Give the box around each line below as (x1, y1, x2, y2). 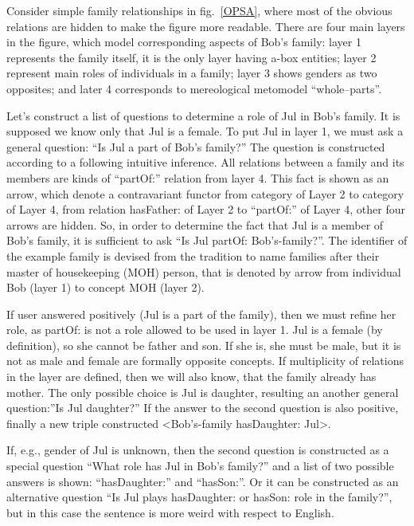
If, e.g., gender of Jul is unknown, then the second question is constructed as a (6, 442, 389, 458)
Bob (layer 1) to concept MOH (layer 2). (6, 279, 205, 296)
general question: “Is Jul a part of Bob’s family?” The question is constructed (6, 138, 385, 155)
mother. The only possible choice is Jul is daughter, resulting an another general (6, 383, 399, 400)
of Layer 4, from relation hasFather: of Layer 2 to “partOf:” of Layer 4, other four (6, 201, 405, 218)
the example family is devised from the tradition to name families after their (6, 247, 380, 264)
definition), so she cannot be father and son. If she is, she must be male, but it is (6, 336, 401, 353)
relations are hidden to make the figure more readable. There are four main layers (6, 18, 405, 34)
